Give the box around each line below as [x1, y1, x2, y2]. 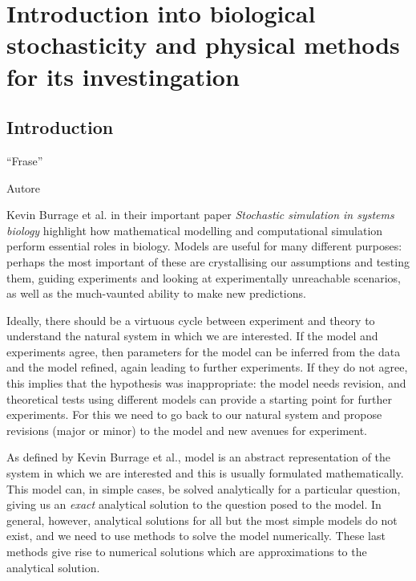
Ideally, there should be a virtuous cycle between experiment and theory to [6, 311, 375, 328]
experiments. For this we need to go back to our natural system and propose [6, 406, 382, 423]
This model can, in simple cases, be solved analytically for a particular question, [6, 480, 401, 497]
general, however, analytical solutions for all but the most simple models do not [6, 511, 398, 528]
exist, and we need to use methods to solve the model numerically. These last [6, 527, 386, 544]
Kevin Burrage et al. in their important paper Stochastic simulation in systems [6, 206, 394, 223]
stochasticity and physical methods [6, 28, 400, 61]
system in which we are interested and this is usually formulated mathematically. [6, 465, 404, 481]
